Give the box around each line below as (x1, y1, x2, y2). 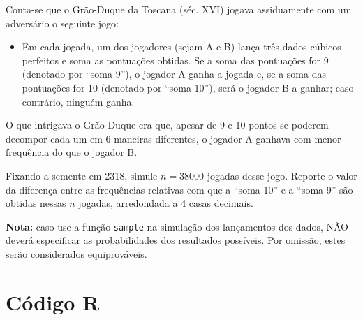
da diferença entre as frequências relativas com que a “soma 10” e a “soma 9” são (6, 182, 353, 196)
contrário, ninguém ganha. (22, 94, 135, 108)
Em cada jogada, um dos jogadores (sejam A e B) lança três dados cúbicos (22, 39, 341, 54)
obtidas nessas (6, 196, 66, 210)
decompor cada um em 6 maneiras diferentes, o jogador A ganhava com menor (6, 131, 341, 145)
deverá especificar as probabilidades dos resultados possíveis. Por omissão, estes (6, 233, 346, 247)
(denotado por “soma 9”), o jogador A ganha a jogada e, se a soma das (22, 66, 326, 81)
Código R (6, 287, 100, 316)
